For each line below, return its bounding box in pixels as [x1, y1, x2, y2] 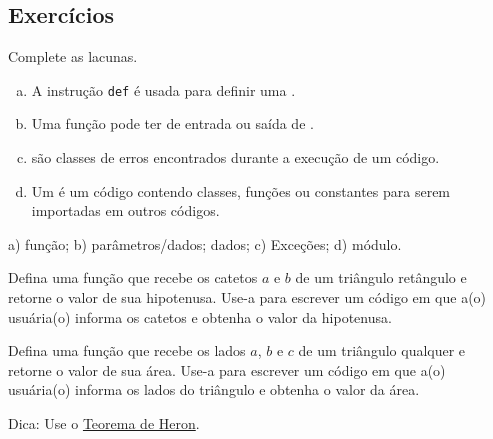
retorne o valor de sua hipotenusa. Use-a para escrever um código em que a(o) [8, 287, 487, 308]
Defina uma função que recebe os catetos [8, 267, 258, 288]
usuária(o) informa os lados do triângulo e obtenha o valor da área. [8, 379, 420, 400]
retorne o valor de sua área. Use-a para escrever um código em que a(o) [8, 359, 446, 380]
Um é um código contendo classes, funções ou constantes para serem [31, 180, 451, 201]
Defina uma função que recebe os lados [8, 340, 246, 361]
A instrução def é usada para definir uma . [31, 79, 296, 100]
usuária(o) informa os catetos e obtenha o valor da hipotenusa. [8, 306, 392, 327]
